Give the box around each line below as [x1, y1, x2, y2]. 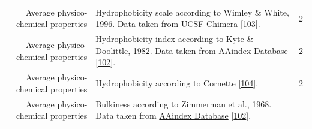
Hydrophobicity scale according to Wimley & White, [95, 5, 289, 18]
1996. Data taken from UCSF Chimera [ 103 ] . [95, 17, 260, 30]
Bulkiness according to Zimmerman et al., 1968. [95, 97, 272, 110]
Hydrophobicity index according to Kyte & [95, 32, 254, 45]
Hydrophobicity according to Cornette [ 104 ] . [95, 77, 259, 89]
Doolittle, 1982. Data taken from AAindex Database [95, 44, 288, 56]
